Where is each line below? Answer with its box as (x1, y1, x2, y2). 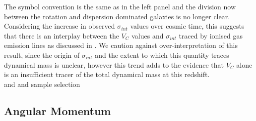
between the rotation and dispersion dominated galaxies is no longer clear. (4, 11, 230, 21)
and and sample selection (4, 79, 80, 89)
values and (131, 30, 164, 40)
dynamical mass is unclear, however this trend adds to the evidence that (4, 59, 224, 70)
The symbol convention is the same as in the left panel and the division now (4, 1, 236, 11)
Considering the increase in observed (4, 21, 115, 31)
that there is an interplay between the (4, 30, 119, 40)
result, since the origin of (4, 49, 80, 60)
